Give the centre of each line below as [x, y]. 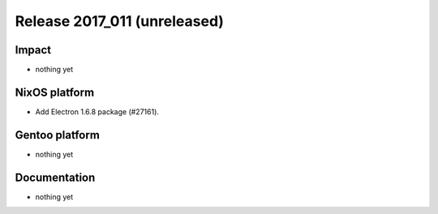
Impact [33, 50]
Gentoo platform [58, 135]
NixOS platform [55, 92]
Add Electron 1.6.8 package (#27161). [97, 111]
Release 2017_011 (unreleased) [120, 21]
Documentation [55, 177]
